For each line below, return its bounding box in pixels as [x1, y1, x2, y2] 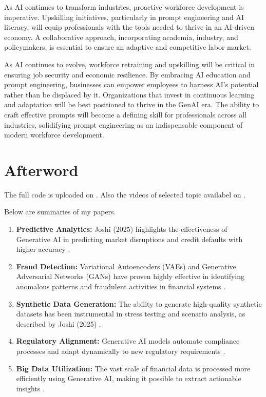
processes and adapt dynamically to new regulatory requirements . [16, 345, 225, 356]
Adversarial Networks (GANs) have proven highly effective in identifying [16, 271, 245, 282]
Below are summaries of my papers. [4, 206, 116, 217]
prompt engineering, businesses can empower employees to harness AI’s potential [4, 79, 259, 90]
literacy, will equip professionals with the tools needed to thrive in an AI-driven [4, 22, 254, 32]
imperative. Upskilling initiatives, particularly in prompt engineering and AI [4, 11, 244, 22]
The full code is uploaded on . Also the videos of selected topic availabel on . [4, 189, 246, 200]
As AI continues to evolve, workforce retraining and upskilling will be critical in [4, 58, 255, 69]
